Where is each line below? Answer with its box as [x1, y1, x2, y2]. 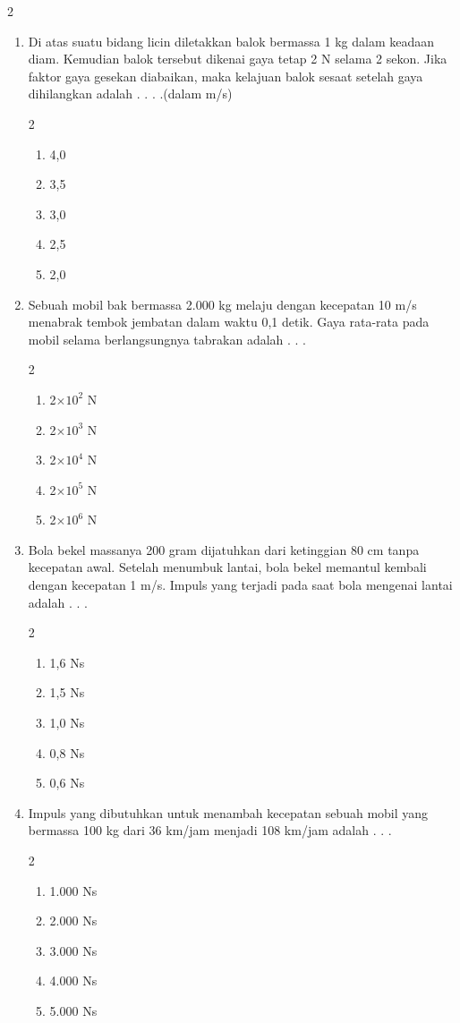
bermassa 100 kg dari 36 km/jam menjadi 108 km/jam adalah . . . [28, 821, 392, 840]
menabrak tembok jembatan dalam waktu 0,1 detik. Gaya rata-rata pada [28, 312, 430, 331]
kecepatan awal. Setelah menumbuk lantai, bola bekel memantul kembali [28, 558, 427, 576]
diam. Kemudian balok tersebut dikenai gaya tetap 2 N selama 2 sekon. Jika [28, 49, 447, 68]
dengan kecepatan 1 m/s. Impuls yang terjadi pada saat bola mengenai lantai [28, 575, 453, 594]
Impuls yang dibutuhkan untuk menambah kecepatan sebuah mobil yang [28, 803, 429, 822]
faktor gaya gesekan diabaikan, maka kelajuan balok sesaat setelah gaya [28, 66, 423, 85]
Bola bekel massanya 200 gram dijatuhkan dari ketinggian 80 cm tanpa [28, 540, 420, 558]
